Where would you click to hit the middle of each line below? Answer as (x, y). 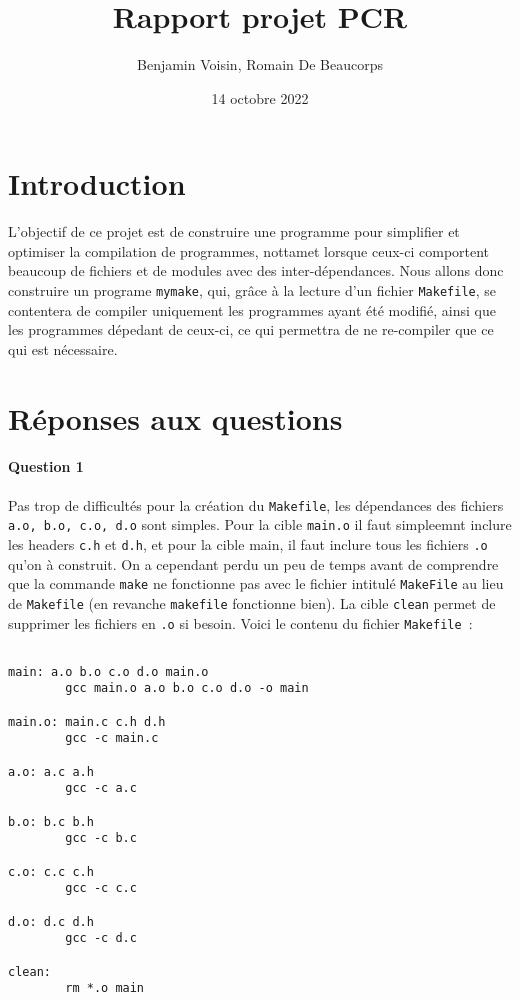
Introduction (97, 183)
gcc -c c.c (101, 888)
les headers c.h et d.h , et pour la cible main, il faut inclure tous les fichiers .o (248, 543)
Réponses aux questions (175, 417)
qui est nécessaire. (63, 348)
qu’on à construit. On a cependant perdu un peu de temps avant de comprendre (253, 563)
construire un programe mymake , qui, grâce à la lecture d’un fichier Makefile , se (252, 290)
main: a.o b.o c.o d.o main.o (108, 671)
